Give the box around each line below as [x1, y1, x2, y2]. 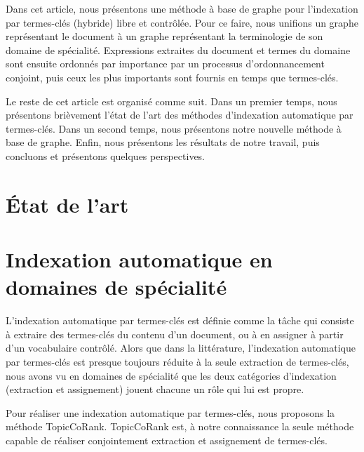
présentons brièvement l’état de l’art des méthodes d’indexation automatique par [6, 107, 353, 122]
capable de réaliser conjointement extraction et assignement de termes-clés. [6, 432, 328, 447]
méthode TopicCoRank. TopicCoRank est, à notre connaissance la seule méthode [6, 419, 354, 434]
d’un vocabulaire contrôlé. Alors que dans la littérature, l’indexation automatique [6, 340, 356, 355]
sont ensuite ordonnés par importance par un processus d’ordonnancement [6, 56, 325, 71]
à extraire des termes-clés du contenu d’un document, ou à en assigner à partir [6, 326, 344, 341]
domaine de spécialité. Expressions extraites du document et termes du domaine [6, 42, 351, 57]
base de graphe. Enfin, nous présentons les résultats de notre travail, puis [6, 135, 320, 149]
